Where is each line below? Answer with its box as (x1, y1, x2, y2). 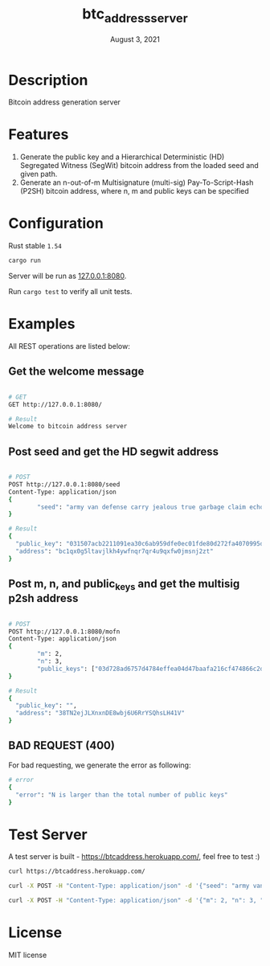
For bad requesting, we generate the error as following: (8, 760, 191, 770)
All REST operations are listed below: (8, 341, 130, 350)
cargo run (8, 256, 42, 265)
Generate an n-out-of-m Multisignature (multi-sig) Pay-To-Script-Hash (19, 178, 254, 187)
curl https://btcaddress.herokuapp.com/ (8, 867, 146, 876)
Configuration (8, 215, 104, 233)
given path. (19, 170, 58, 179)
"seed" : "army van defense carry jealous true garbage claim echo (37, 503, 264, 511)
